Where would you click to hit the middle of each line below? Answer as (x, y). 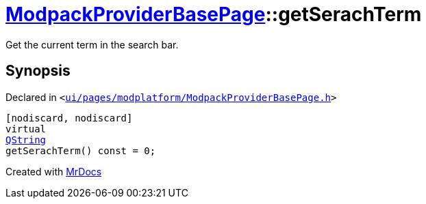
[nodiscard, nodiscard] (69, 118)
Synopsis (38, 71)
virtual (26, 129)
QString (26, 140)
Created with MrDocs (54, 171)
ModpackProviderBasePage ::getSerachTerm (214, 14)
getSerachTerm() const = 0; (81, 150)
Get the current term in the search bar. (92, 44)
